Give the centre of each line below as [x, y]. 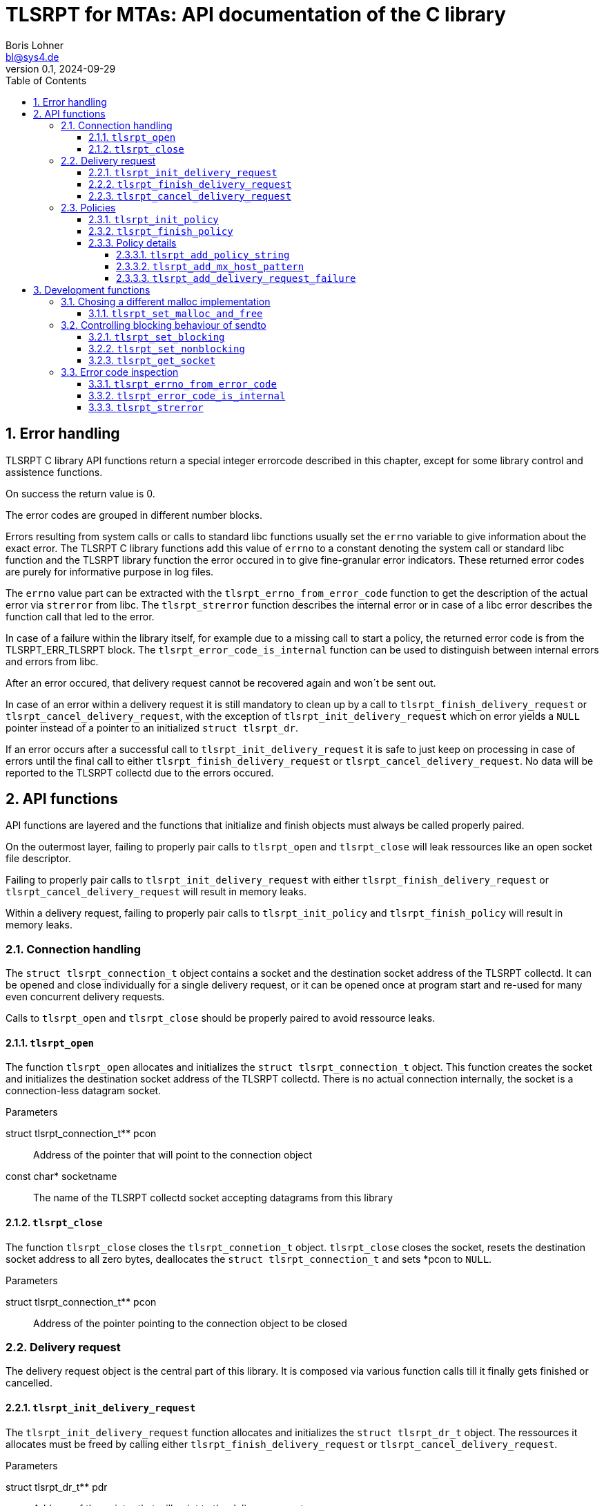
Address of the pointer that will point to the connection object [173, 1155]
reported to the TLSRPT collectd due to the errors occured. [140, 772]
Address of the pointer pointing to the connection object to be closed [190, 1323]
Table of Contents [46, 80]
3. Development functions [92, 289]
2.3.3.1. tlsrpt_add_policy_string [203, 254]
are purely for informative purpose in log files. [110, 571]
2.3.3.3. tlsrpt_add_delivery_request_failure [236, 278]
